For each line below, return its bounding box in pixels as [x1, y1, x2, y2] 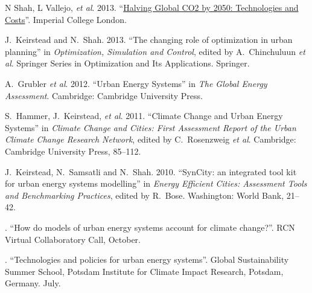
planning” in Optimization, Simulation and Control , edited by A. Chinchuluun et [5, 45, 305, 57]
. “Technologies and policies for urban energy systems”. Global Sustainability [5, 253, 289, 266]
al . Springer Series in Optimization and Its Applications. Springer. [5, 57, 250, 69]
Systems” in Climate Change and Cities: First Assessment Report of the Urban [5, 121, 296, 134]
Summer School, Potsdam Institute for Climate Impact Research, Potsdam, [5, 265, 284, 277]
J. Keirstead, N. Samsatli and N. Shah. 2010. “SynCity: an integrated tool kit [5, 165, 297, 178]
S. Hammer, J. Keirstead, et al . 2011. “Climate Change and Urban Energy [5, 109, 283, 122]
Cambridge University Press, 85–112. [5, 144, 141, 157]
